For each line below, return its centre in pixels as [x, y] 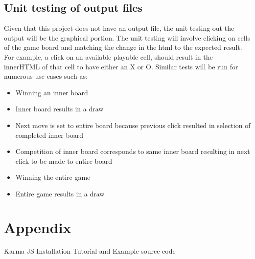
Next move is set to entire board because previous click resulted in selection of [133, 125]
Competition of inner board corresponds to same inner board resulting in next [133, 151]
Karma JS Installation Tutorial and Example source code [90, 250]
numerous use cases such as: [46, 76]
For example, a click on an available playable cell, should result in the [108, 56]
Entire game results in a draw [60, 193]
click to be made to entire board [64, 161]
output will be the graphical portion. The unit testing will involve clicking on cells [127, 37]
